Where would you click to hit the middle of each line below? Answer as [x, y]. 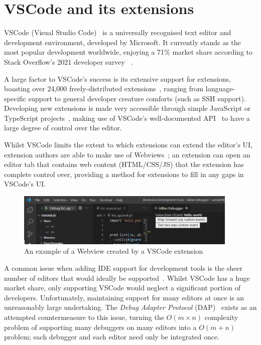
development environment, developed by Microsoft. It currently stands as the [122, 42]
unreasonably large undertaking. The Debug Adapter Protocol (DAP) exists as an [130, 307]
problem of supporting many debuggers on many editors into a [100, 327]
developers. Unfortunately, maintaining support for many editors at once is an [124, 297]
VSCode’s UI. [25, 184]
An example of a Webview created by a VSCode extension [114, 251]
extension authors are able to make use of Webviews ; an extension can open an [127, 154]
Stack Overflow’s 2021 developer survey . [69, 61]
